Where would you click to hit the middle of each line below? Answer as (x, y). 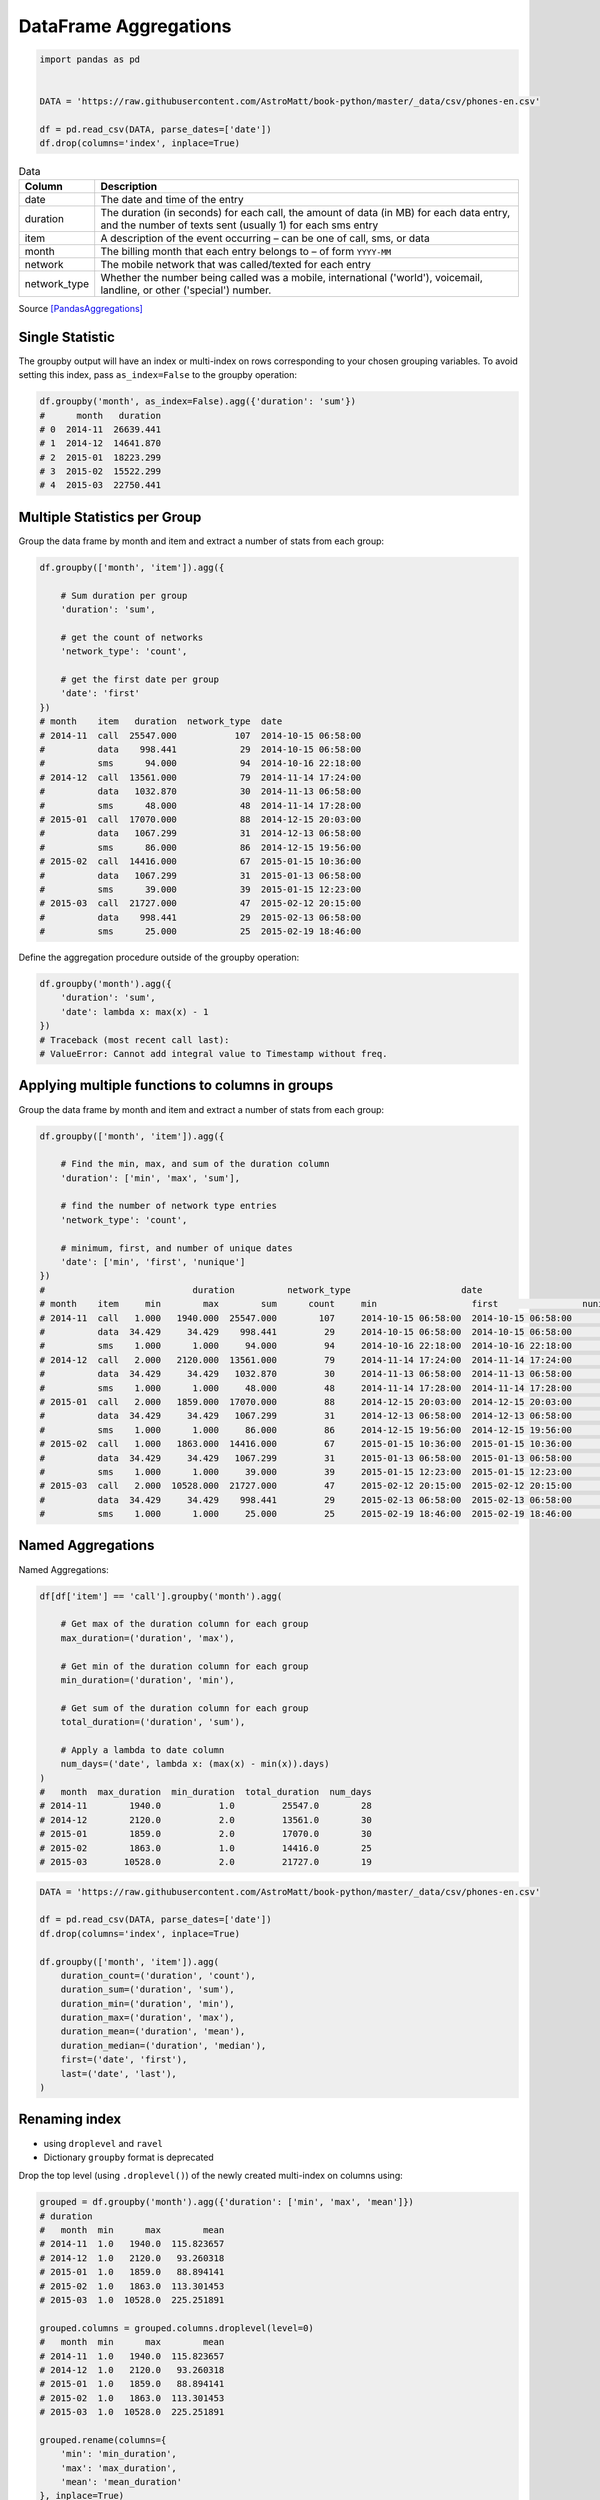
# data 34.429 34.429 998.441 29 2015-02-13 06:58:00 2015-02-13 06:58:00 (305, 1499)
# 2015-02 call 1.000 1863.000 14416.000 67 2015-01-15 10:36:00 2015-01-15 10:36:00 (305, 1444)
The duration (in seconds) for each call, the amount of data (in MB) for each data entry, (305, 212)
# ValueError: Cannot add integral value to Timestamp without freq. (213, 1054)
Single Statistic (66, 336)
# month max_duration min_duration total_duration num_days (205, 1792)
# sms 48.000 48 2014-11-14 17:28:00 (200, 805)
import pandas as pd (89, 59)
